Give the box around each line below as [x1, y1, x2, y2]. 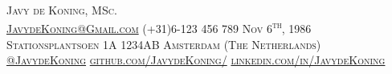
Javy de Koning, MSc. [6, 2, 117, 18]
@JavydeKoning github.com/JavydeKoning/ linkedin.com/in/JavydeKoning [6, 51, 386, 68]
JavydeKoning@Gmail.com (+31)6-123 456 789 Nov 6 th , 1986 [6, 18, 312, 37]
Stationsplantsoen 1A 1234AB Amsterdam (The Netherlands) [6, 35, 321, 52]
